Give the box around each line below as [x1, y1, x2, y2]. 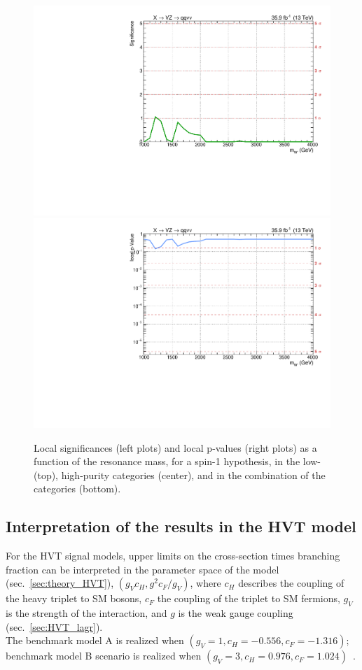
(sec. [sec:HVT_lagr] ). [6, 619, 103, 634]
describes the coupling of [238, 576, 344, 590]
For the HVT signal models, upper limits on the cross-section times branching [6, 548, 340, 563]
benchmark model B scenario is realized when [6, 648, 202, 663]
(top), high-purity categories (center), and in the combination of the [34, 467, 326, 482]
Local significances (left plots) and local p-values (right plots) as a [34, 440, 317, 455]
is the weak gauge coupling [178, 606, 293, 620]
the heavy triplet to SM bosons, [6, 591, 142, 606]
